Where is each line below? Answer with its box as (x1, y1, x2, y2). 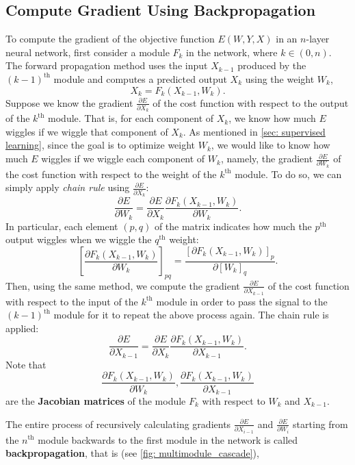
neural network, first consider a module (5, 45, 170, 59)
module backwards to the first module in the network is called (38, 432, 298, 447)
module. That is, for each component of (48, 111, 214, 125)
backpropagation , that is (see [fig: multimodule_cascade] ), (5, 446, 259, 460)
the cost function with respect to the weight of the (5, 166, 217, 181)
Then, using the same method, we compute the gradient (5, 278, 240, 292)
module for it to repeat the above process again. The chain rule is (53, 307, 329, 322)
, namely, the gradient (220, 151, 313, 166)
